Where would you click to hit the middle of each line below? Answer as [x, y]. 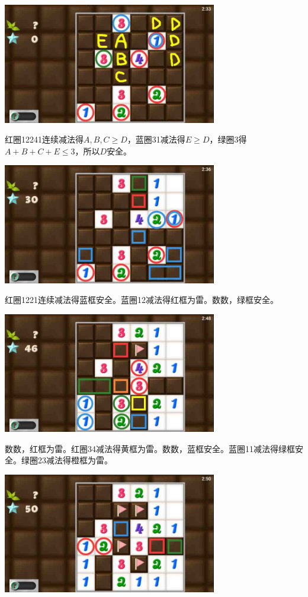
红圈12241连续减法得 [44, 139]
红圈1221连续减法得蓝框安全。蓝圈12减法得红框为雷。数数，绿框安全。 [142, 300]
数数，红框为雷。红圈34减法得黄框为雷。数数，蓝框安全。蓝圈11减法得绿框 [150, 448]
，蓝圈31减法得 [156, 139]
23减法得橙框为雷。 [75, 460]
